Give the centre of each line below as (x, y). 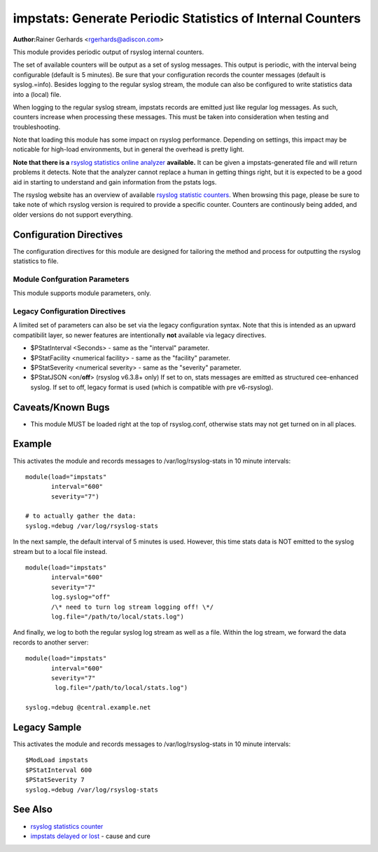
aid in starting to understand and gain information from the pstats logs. (115, 182)
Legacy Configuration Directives (69, 311)
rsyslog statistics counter (67, 826)
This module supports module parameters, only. (82, 293)
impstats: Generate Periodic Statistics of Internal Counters (187, 18)
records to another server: (51, 642)
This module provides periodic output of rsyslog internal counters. (108, 52)
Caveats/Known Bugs (61, 407)
